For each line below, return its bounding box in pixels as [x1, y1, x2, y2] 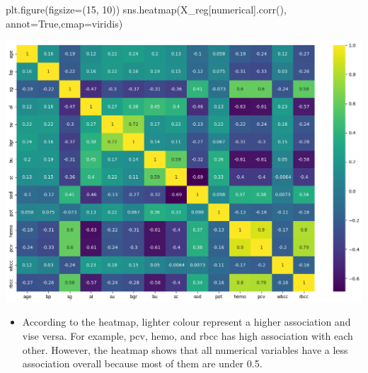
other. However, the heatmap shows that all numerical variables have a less [22, 342, 348, 357]
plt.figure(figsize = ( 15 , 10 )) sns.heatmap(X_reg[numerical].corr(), [6, 2, 287, 16]
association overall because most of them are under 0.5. [22, 356, 263, 371]
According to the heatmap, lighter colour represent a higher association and [22, 314, 351, 329]
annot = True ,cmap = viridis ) [6, 16, 123, 30]
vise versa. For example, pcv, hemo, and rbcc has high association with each [22, 328, 353, 343]
